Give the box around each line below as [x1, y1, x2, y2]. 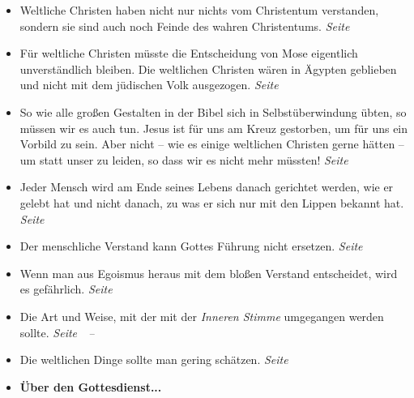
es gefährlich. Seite [19, 280, 113, 297]
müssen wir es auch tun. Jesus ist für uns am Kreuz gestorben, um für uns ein [19, 119, 408, 136]
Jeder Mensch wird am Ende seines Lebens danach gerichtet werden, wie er [19, 178, 394, 195]
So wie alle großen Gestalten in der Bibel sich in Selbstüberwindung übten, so [19, 103, 407, 120]
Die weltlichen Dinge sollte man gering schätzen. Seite [19, 351, 288, 368]
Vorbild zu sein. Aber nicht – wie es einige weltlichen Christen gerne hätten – [19, 135, 404, 152]
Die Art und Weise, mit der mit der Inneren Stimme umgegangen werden [19, 307, 384, 324]
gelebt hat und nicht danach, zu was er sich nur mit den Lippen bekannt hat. [19, 194, 404, 211]
